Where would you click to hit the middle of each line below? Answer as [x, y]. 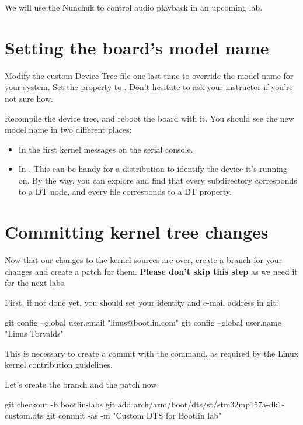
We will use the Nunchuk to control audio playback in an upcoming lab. [134, 7]
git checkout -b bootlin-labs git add [68, 404]
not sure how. [29, 98]
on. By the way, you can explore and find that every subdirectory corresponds [158, 180]
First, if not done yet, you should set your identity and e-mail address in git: [142, 302]
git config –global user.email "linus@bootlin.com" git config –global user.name [143, 322]
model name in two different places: [68, 129]
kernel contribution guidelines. [59, 364]
